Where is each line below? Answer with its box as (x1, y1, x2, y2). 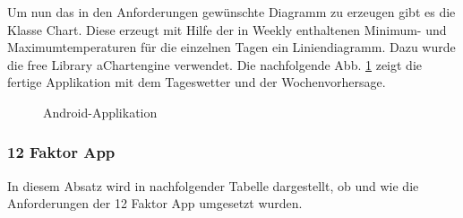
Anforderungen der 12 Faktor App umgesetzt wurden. (7, 194, 303, 213)
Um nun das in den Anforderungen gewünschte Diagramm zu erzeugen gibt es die (7, 3, 456, 21)
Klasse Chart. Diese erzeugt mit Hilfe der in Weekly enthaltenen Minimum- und (7, 20, 447, 39)
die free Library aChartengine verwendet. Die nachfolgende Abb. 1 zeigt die (7, 55, 422, 74)
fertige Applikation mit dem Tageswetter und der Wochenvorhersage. (7, 73, 386, 92)
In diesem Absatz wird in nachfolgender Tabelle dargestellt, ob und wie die (7, 176, 419, 195)
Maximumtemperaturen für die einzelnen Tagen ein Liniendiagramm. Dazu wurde (7, 38, 456, 57)
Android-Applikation (43, 102, 158, 121)
